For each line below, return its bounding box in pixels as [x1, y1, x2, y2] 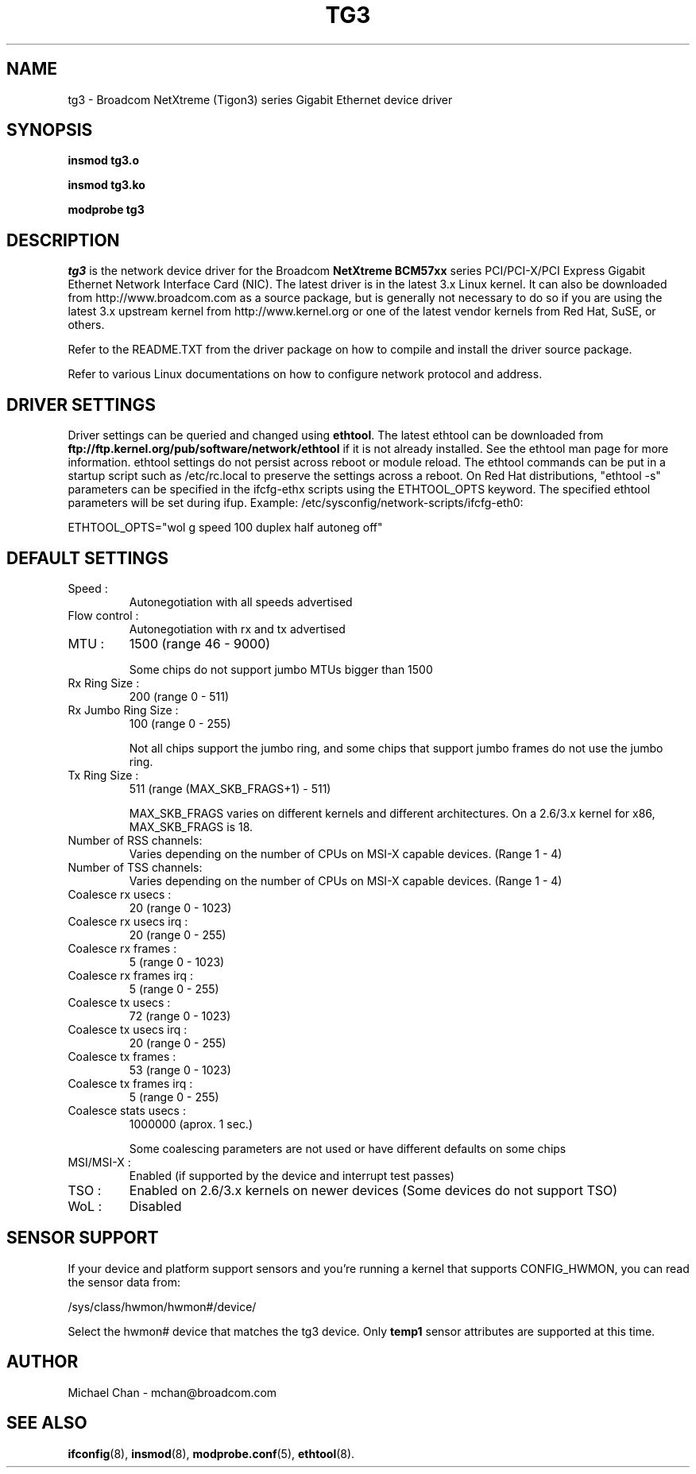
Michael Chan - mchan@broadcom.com [68, 1385, 277, 1399]
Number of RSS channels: [68, 833, 203, 847]
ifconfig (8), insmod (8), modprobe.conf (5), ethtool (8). [68, 1446, 355, 1460]
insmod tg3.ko [68, 178, 145, 192]
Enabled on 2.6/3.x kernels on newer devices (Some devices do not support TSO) [129, 1182, 618, 1198]
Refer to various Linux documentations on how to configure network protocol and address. [68, 367, 543, 381]
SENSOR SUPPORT [6, 1228, 159, 1248]
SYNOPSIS [6, 120, 93, 141]
